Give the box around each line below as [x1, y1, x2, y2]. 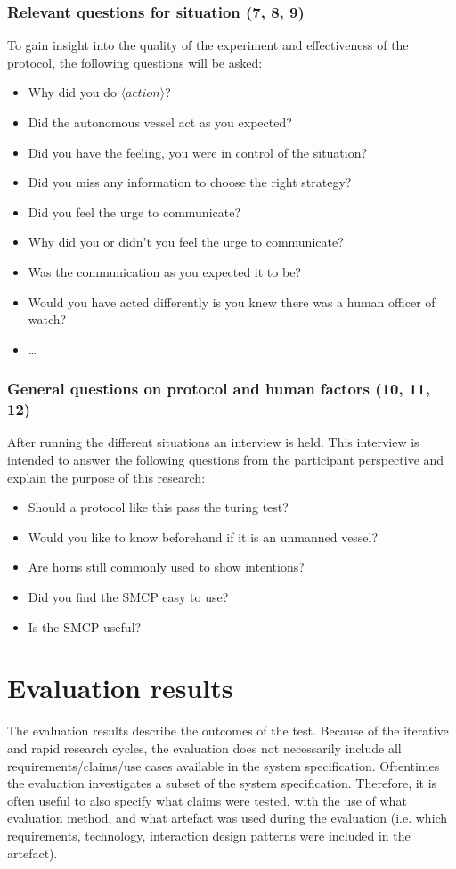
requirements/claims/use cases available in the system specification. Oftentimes [7, 756, 440, 775]
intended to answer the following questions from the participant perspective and [7, 451, 444, 469]
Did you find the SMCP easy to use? [28, 588, 229, 606]
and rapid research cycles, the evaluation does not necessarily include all [7, 738, 402, 757]
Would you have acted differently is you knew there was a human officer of [28, 292, 436, 311]
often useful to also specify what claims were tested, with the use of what [7, 791, 407, 809]
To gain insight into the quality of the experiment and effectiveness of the [7, 36, 409, 54]
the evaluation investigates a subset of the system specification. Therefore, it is [7, 774, 437, 792]
